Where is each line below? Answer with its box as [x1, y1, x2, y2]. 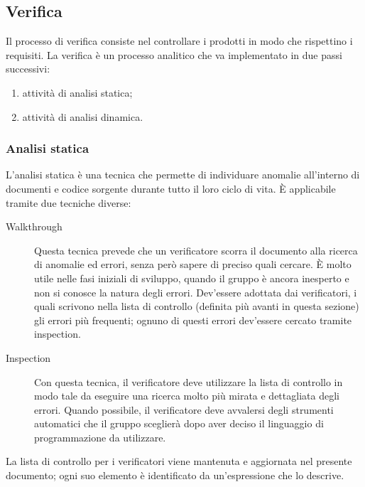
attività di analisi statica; [22, 85, 133, 100]
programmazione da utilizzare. [34, 429, 166, 444]
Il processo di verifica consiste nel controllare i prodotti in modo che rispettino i [6, 33, 353, 48]
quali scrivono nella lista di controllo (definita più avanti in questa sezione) [34, 299, 359, 314]
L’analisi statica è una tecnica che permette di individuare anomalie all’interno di [6, 167, 360, 182]
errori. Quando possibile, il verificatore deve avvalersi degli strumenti [34, 402, 334, 417]
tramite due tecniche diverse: [6, 195, 131, 210]
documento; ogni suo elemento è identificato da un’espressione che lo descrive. [6, 468, 344, 483]
